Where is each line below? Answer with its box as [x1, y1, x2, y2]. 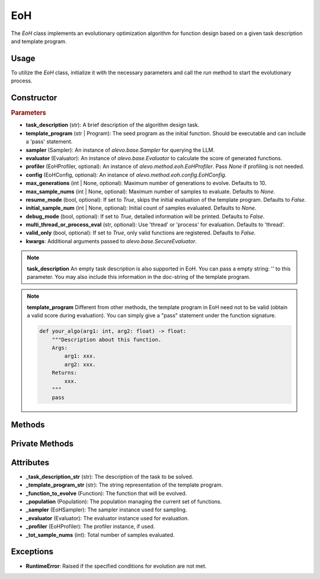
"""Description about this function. [52, 336, 162, 343]
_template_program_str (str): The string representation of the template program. [25, 481, 223, 489]
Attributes [11, 457, 50, 467]
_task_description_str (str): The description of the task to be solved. [25, 473, 194, 480]
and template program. [11, 37, 67, 44]
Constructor [11, 93, 57, 103]
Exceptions [11, 546, 53, 557]
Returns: [52, 370, 77, 376]
